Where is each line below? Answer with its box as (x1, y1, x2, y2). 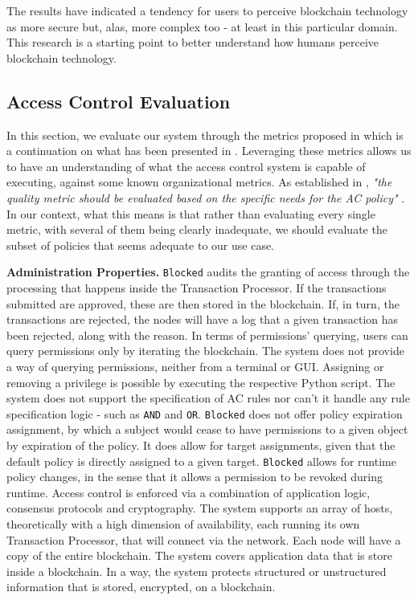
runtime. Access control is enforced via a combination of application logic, (6, 484, 371, 500)
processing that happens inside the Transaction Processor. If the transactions (6, 279, 387, 296)
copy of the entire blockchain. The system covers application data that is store (6, 547, 392, 564)
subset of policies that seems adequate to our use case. (6, 236, 275, 253)
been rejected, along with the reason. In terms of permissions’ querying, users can (6, 326, 408, 343)
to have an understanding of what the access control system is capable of (6, 157, 366, 174)
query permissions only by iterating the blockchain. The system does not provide (6, 342, 404, 359)
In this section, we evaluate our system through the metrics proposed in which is (6, 126, 404, 143)
